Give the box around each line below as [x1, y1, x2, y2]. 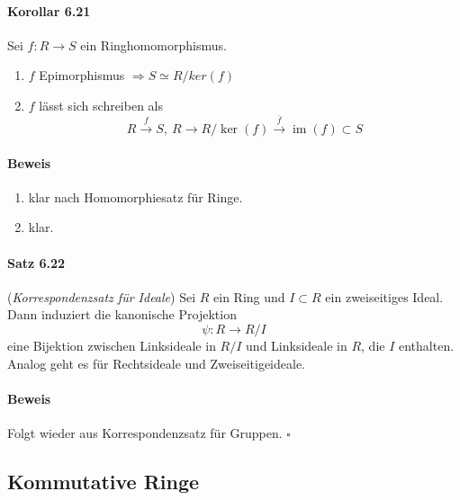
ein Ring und [213, 287, 285, 306]
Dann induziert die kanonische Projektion [7, 305, 237, 324]
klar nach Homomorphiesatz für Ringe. [28, 187, 243, 206]
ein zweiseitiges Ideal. [325, 287, 444, 306]
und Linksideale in [246, 335, 347, 354]
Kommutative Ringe [7, 467, 200, 495]
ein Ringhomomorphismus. [80, 35, 227, 54]
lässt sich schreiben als [39, 95, 164, 114]
